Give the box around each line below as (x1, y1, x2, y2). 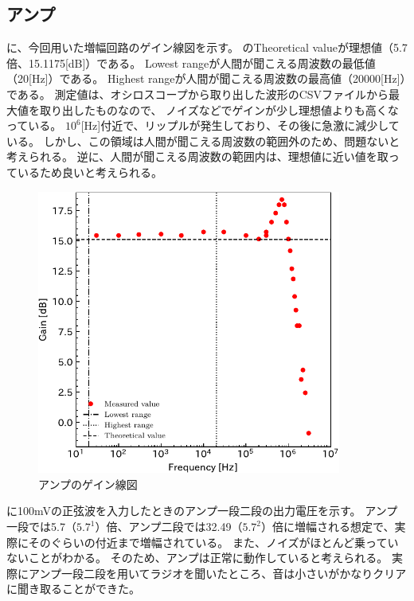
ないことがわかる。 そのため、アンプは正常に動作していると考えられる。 (6, 549, 389, 566)
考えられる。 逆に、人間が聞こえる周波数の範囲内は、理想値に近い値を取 (6, 148, 389, 165)
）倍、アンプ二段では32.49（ (95, 518, 243, 535)
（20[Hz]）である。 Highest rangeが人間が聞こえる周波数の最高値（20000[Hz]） (6, 70, 406, 87)
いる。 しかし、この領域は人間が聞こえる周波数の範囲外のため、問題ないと (6, 132, 400, 149)
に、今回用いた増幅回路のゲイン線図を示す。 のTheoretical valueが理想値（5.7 (6, 39, 408, 56)
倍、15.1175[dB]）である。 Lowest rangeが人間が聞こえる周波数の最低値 (6, 54, 376, 71)
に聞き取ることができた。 (6, 580, 140, 597)
